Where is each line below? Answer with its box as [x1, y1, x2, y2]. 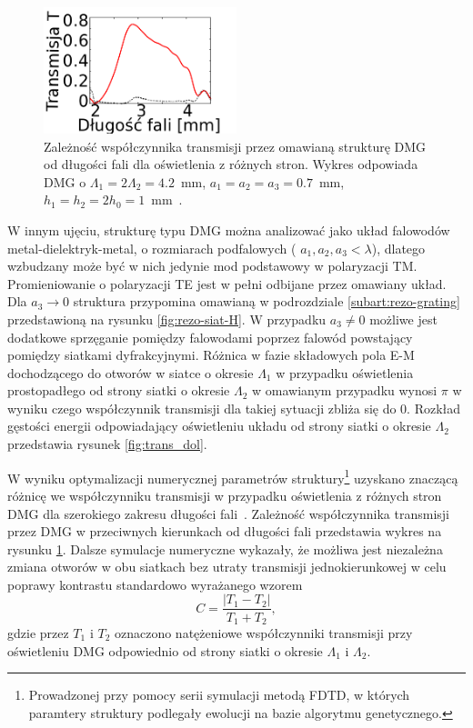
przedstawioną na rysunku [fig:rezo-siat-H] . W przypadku [7, 309, 327, 328]
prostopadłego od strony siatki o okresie [7, 381, 230, 400]
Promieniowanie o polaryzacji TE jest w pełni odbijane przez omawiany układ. [7, 274, 447, 293]
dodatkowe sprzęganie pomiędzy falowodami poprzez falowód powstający [7, 327, 413, 346]
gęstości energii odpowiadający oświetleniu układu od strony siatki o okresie [7, 416, 431, 435]
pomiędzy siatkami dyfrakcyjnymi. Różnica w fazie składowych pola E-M [7, 345, 415, 364]
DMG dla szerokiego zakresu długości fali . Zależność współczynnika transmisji [7, 504, 449, 523]
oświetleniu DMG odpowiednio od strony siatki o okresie [7, 641, 323, 660]
